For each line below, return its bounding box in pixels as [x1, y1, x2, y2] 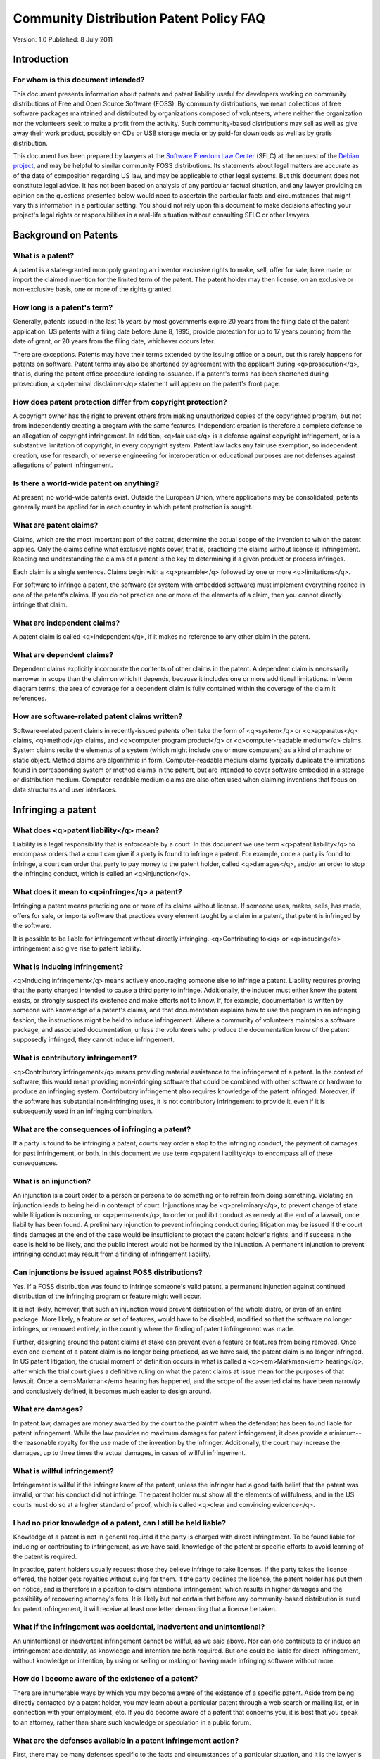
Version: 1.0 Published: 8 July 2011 [13, 35, 113, 44]
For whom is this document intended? [13, 75, 145, 84]
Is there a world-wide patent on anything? [13, 478, 160, 488]
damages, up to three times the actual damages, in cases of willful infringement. [13, 1448, 246, 1456]
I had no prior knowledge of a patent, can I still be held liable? [13, 1518, 227, 1528]
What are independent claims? [13, 618, 120, 628]
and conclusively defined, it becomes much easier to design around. [13, 1387, 212, 1395]
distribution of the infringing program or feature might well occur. [13, 1292, 202, 1301]
